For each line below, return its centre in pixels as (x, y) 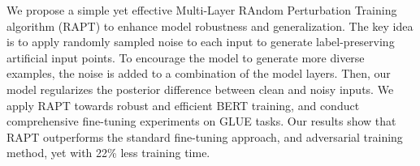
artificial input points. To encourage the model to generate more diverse (186, 57)
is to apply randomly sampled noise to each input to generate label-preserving (201, 42)
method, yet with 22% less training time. (108, 153)
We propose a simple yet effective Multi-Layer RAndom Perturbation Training (202, 10)
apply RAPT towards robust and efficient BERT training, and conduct (183, 105)
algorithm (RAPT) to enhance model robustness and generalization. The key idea (210, 26)
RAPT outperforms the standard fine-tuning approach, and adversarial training (205, 136)
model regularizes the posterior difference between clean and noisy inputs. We (200, 89)
